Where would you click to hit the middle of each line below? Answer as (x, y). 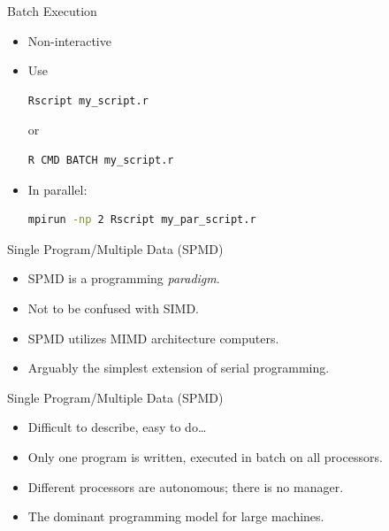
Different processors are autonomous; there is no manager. (186, 486)
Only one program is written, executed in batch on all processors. (205, 456)
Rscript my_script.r (88, 100)
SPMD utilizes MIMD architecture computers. (153, 338)
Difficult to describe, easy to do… (117, 427)
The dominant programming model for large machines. (176, 516)
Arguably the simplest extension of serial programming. (179, 368)
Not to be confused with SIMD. (113, 308)
